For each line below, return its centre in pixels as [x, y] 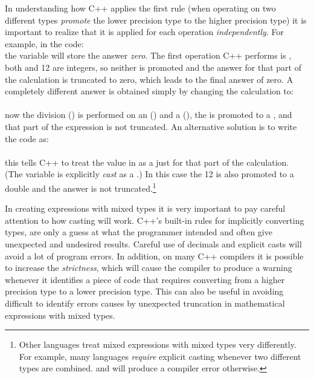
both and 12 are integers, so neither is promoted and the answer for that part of [153, 67]
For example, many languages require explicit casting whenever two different [160, 356]
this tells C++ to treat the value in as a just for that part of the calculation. [147, 162]
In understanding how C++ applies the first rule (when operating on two [140, 8]
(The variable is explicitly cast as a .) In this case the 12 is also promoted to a [149, 174]
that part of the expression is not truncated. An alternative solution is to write [151, 126]
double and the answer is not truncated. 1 [81, 187]
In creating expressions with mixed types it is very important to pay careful [145, 208]
